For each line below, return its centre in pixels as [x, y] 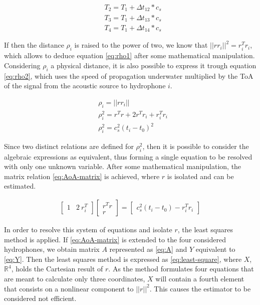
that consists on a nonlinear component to [69, 288]
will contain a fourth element [200, 279]
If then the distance [34, 45]
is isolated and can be [200, 176]
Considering [22, 65]
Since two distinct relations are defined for [69, 146]
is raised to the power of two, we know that [141, 45]
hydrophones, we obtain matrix [52, 249]
